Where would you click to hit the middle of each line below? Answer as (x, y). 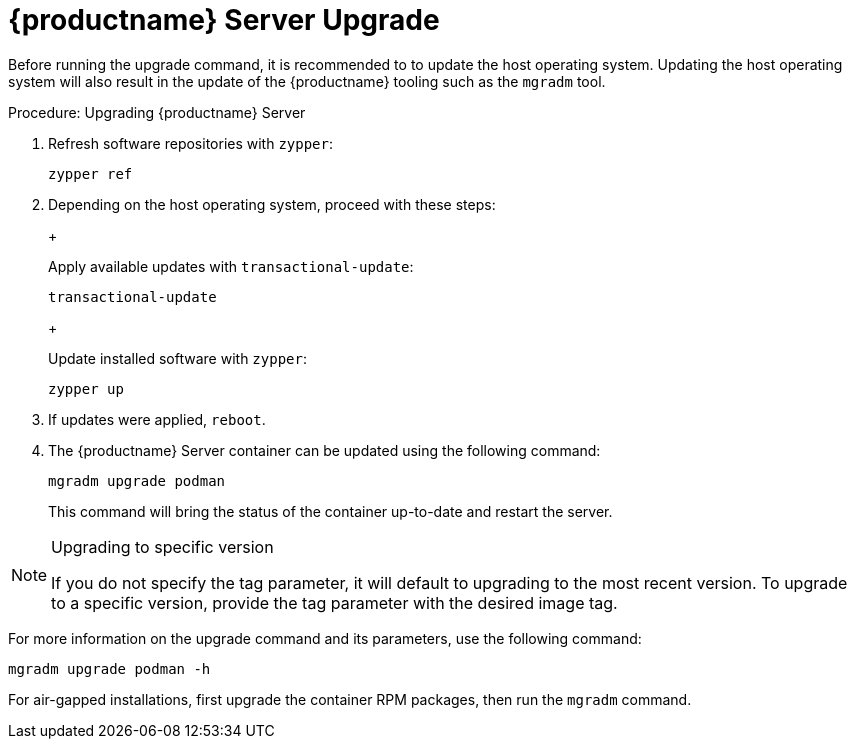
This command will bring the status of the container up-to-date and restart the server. (330, 511)
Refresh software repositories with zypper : (191, 143)
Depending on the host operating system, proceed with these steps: (272, 204)
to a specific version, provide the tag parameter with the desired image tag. (334, 602)
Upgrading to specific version (162, 546)
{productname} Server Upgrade (224, 20)
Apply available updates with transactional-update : (231, 266)
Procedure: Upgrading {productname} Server (157, 112)
